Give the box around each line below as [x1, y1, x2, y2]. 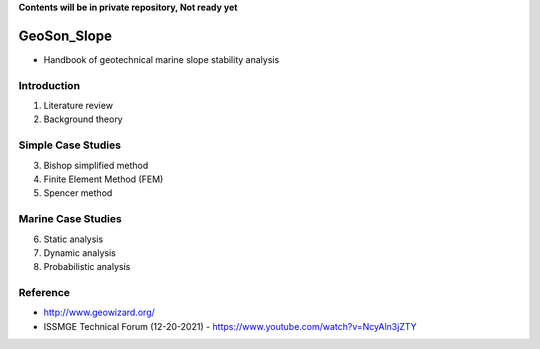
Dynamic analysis [43, 246, 117, 259]
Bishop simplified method [43, 159, 149, 171]
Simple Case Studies [18, 138, 122, 152]
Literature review [43, 100, 114, 112]
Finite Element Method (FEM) [43, 173, 164, 185]
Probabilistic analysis [43, 261, 131, 273]
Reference [18, 286, 70, 300]
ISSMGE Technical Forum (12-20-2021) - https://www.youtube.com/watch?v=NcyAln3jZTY [43, 320, 417, 332]
